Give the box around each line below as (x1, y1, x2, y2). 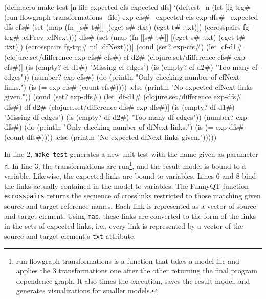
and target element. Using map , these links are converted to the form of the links (4, 210, 256, 221)
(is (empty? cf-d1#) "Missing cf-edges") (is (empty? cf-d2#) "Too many (25, 61, 250, 72)
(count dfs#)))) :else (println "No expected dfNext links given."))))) (4, 131, 217, 142)
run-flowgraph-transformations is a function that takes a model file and (16, 255, 239, 266)
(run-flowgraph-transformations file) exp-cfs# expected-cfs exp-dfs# (4, 11, 225, 22)
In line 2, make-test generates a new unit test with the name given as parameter (4, 148, 258, 159)
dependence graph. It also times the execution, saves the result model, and (16, 275, 250, 286)
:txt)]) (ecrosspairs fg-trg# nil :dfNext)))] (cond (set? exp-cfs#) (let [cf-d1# (4, 41, 242, 52)
